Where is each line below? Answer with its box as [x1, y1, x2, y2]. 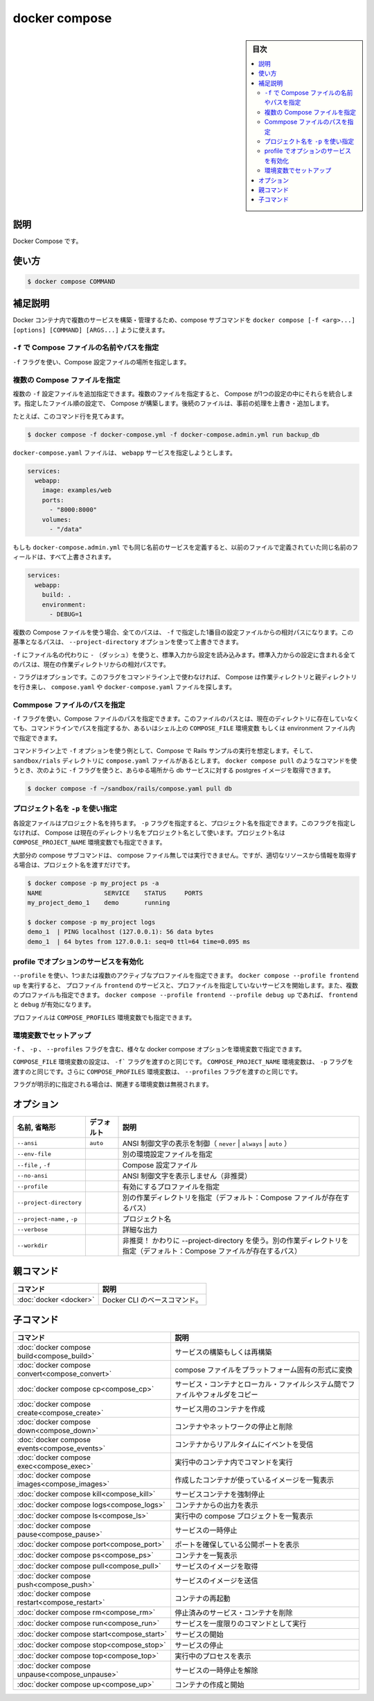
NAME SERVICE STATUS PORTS [27, 889, 204, 897]
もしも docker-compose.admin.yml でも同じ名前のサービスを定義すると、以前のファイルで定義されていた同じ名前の [12, 543, 353, 551]
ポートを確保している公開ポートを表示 [175, 1540, 300, 1550]
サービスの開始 [175, 1630, 224, 1639]
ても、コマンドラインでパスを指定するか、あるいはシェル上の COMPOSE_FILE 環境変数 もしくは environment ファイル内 [12, 724, 355, 732]
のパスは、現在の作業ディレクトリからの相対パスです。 [12, 660, 170, 669]
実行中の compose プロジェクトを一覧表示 [175, 1512, 313, 1521]
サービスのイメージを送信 [175, 1576, 258, 1586]
